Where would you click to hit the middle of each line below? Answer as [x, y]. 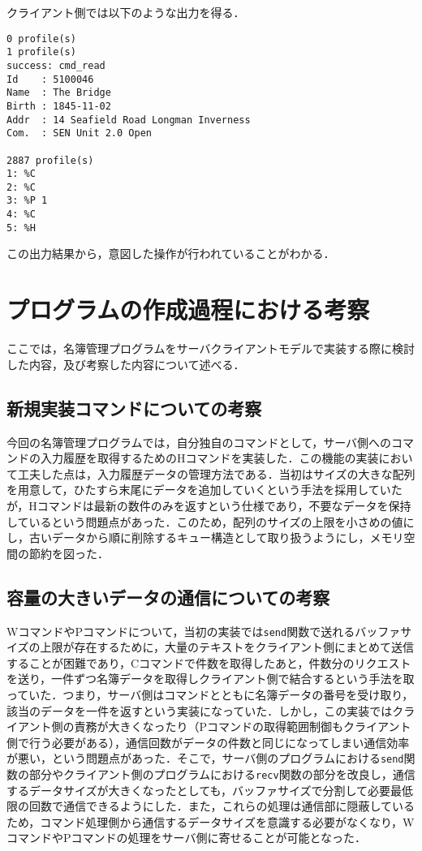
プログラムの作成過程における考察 [188, 309]
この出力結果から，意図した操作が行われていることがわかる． [171, 254]
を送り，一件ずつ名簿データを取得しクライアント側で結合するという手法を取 [211, 679]
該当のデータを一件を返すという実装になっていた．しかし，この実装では [200, 710]
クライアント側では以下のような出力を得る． [126, 12]
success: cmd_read [56, 65]
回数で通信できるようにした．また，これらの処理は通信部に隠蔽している [222, 806]
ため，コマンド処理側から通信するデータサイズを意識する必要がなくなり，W [211, 821]
